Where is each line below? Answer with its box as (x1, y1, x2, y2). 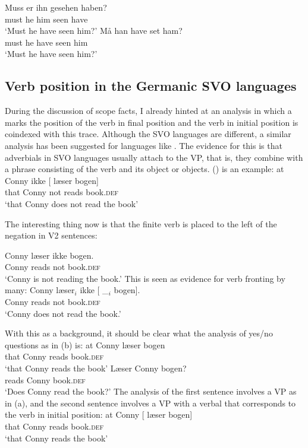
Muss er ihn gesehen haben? (5, 1, 107, 13)
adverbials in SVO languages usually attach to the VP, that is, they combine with (5, 151, 303, 163)
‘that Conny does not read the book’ (5, 197, 139, 209)
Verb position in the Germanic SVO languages (5, 77, 297, 95)
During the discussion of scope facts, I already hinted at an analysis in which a (5, 104, 292, 117)
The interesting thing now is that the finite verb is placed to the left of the (5, 217, 277, 230)
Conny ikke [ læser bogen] (5, 174, 99, 186)
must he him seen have (5, 12, 88, 25)
